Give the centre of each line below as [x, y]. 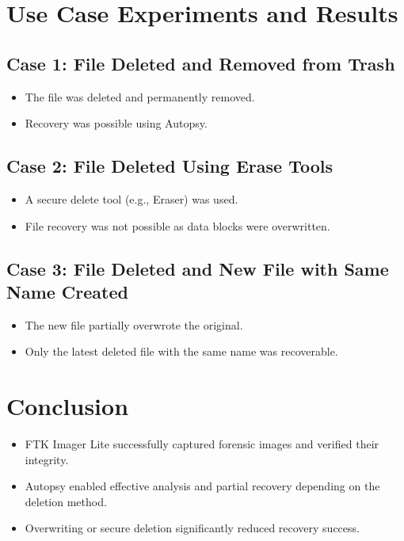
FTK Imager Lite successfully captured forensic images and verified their [202, 444]
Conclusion [68, 406]
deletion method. [66, 501]
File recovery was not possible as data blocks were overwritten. [177, 225]
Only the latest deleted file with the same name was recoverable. [181, 351]
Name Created [67, 291]
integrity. [47, 459]
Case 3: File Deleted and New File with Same [198, 268]
